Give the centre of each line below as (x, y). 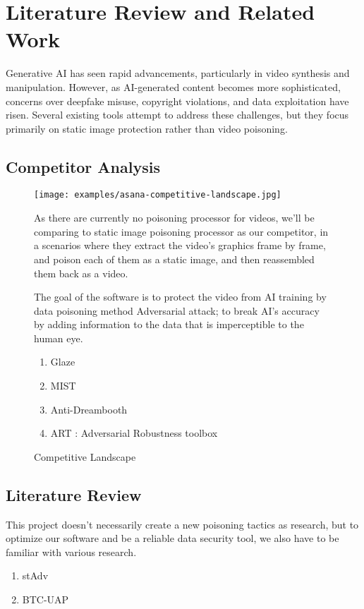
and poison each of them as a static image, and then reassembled (174, 259)
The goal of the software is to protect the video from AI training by (180, 297)
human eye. (59, 338)
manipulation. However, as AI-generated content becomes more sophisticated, (173, 86)
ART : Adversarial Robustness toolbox (134, 433)
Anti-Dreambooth (89, 409)
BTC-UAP (45, 599)
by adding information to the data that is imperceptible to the (169, 324)
